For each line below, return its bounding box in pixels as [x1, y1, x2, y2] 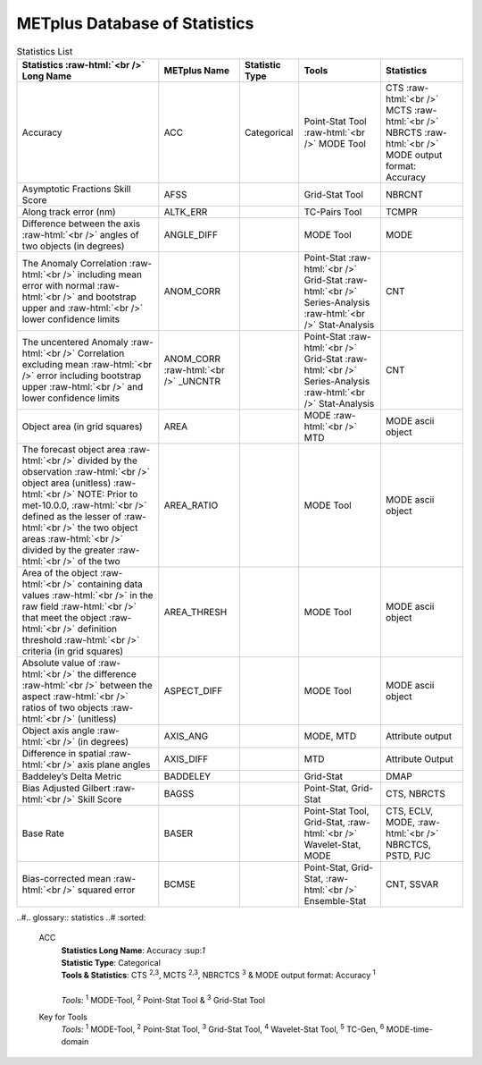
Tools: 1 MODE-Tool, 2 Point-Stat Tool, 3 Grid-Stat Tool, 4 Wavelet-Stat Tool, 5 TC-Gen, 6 [61, 1022, 385, 1035]
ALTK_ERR [163, 206, 208, 218]
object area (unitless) [21, 477, 112, 489]
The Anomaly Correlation [21, 257, 128, 269]
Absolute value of [21, 656, 96, 669]
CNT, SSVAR [385, 877, 439, 890]
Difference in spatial [21, 747, 106, 759]
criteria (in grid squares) [21, 645, 124, 657]
